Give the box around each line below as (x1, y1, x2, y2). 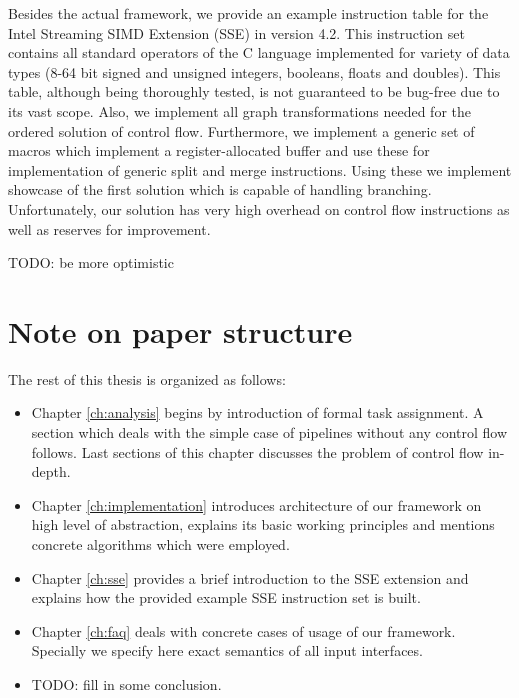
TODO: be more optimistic (8, 252, 174, 273)
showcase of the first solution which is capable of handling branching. (8, 179, 432, 200)
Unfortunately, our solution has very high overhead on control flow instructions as (8, 198, 510, 219)
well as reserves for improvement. (8, 218, 211, 239)
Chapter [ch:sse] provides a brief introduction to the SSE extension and (31, 567, 469, 588)
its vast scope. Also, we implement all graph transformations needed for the (8, 100, 471, 121)
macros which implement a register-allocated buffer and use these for (8, 140, 430, 161)
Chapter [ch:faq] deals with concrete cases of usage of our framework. (31, 620, 456, 641)
